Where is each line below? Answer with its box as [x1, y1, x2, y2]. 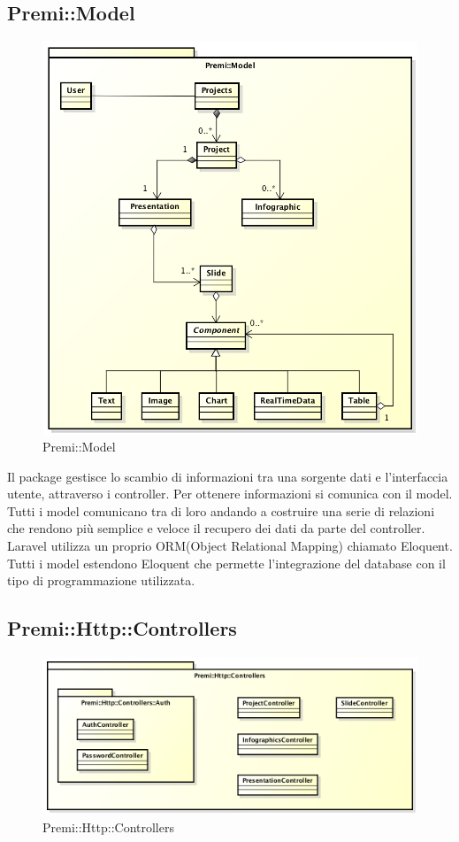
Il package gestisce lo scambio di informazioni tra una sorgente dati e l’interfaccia [7, 467, 448, 485]
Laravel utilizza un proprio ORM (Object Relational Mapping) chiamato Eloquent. [7, 537, 453, 555]
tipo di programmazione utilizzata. [7, 571, 195, 590]
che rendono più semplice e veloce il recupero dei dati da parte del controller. [7, 519, 425, 537]
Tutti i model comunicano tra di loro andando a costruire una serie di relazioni [7, 501, 435, 520]
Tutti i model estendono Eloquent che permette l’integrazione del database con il [7, 553, 446, 572]
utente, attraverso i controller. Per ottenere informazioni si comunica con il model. [7, 484, 453, 503]
